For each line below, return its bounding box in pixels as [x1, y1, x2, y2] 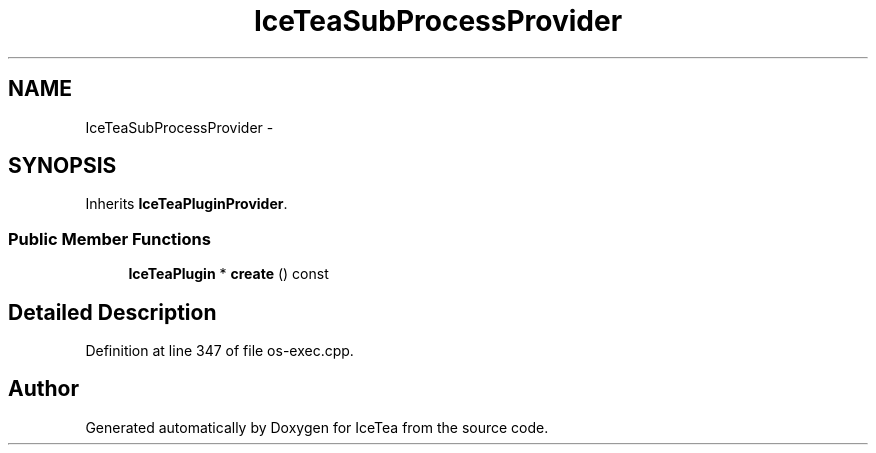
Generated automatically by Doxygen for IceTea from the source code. [85, 418, 549, 436]
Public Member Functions [8, 228, 211, 249]
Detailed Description [8, 299, 217, 325]
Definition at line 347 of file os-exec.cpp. [85, 342, 354, 360]
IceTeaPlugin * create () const [128, 265, 329, 283]
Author [8, 376, 79, 402]
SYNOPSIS [8, 153, 117, 179]
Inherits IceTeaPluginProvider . [85, 195, 288, 213]
